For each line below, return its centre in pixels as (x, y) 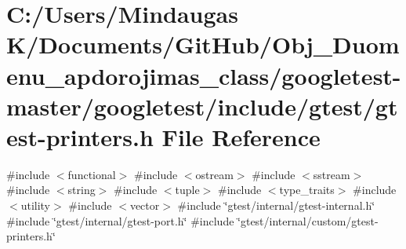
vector (145, 205)
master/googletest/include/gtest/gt (202, 106)
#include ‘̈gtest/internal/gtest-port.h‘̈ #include (120, 220)
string (82, 190)
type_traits (307, 190)
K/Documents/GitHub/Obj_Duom (203, 44)
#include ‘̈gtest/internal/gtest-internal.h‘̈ (276, 205)
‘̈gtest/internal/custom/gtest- (308, 220)
